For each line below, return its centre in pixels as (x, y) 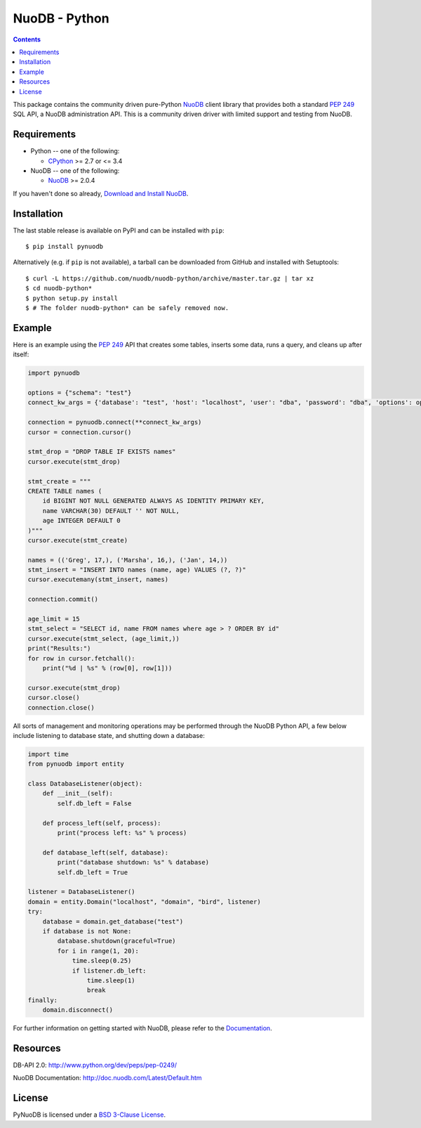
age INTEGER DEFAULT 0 (81, 521)
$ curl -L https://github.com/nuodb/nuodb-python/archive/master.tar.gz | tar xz (170, 278)
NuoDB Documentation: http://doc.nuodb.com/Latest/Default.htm (108, 1078)
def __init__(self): (78, 793)
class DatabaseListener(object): (85, 784)
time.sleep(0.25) (102, 961)
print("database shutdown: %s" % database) (133, 862)
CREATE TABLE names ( (65, 491)
